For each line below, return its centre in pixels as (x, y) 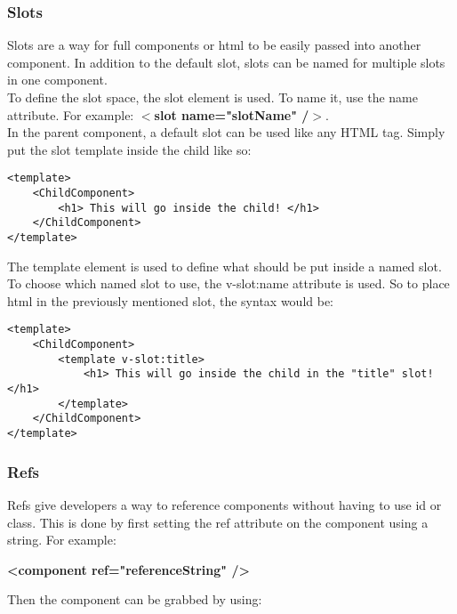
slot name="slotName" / (232, 114)
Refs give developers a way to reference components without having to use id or (224, 504)
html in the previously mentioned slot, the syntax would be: (171, 300)
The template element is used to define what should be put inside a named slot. (224, 266)
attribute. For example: (71, 114)
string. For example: (62, 540)
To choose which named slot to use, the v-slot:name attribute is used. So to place (228, 283)
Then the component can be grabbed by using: (135, 599)
